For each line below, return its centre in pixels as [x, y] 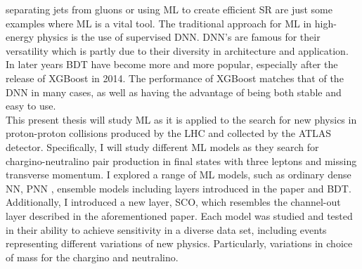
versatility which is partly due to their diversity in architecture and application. [177, 50]
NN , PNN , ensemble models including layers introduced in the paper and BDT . [179, 188]
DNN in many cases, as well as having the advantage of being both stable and [174, 92]
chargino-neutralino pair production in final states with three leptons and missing [181, 160]
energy [20, 37]
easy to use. [31, 106]
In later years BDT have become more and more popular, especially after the [172, 64]
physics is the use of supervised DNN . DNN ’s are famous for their [179, 37]
